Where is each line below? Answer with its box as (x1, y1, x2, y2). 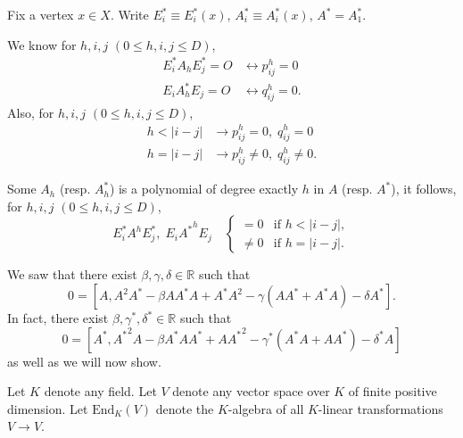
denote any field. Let (44, 382, 157, 401)
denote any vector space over (172, 382, 330, 401)
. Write (110, 5, 149, 23)
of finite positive (348, 382, 437, 401)
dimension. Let (7, 399, 88, 417)
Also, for (7, 103, 54, 121)
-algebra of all (227, 399, 304, 417)
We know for (7, 35, 77, 54)
